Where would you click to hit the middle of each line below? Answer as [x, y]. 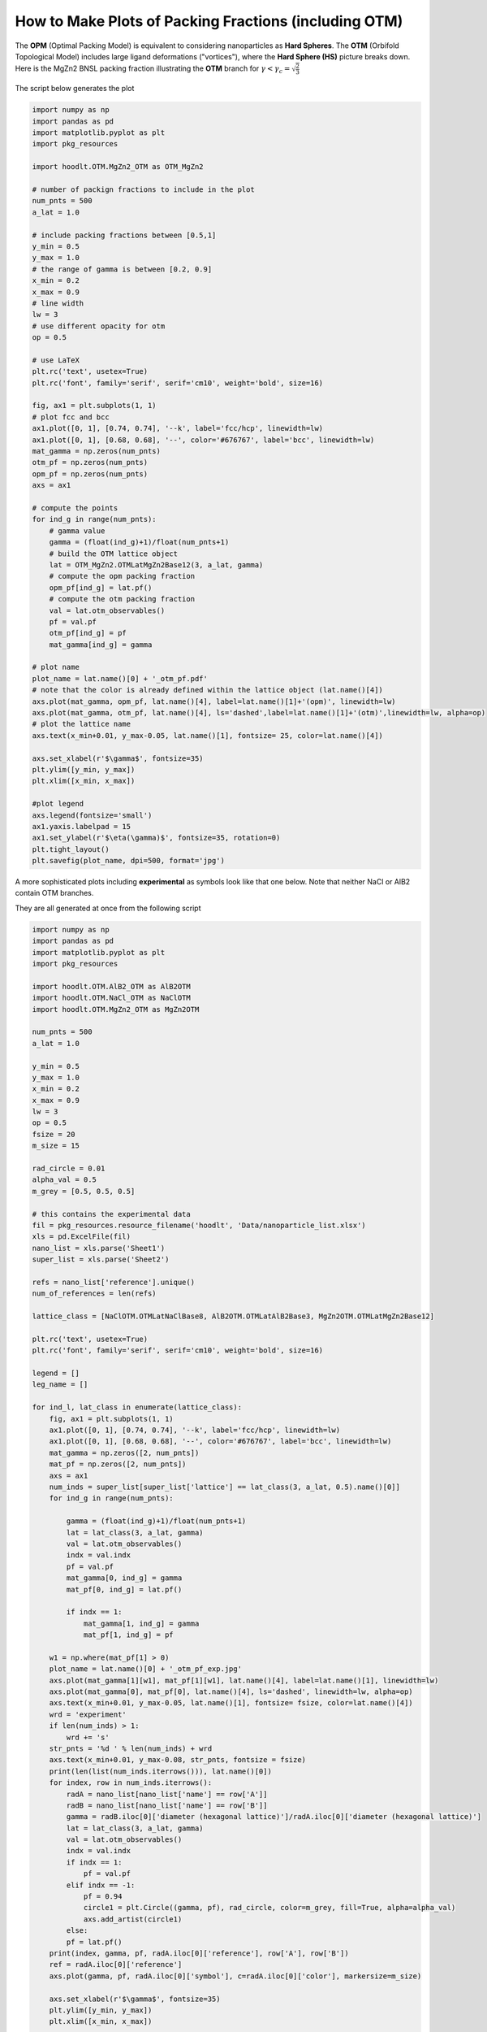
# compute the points [75, 508]
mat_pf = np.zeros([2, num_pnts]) [118, 1464]
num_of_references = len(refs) [95, 1294]
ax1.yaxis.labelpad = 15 [82, 826]
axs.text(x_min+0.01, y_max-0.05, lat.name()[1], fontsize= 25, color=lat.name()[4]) [207, 735]
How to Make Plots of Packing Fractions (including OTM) [209, 21]
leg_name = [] [60, 1385]
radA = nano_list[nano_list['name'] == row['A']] [167, 1794]
